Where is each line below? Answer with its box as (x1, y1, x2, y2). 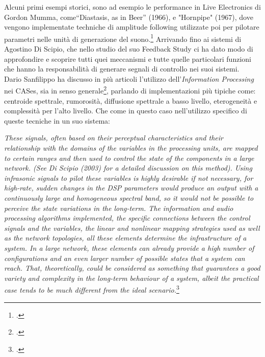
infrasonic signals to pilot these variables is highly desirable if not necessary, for (4, 172, 253, 183)
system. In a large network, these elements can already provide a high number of (4, 242, 254, 253)
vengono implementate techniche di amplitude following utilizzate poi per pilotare (4, 21, 259, 32)
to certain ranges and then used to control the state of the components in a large (4, 152, 254, 163)
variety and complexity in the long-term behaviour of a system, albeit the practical (4, 272, 259, 283)
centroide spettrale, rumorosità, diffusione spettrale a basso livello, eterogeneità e (4, 95, 257, 106)
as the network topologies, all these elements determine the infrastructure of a (4, 232, 247, 243)
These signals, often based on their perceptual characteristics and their (4, 132, 223, 143)
